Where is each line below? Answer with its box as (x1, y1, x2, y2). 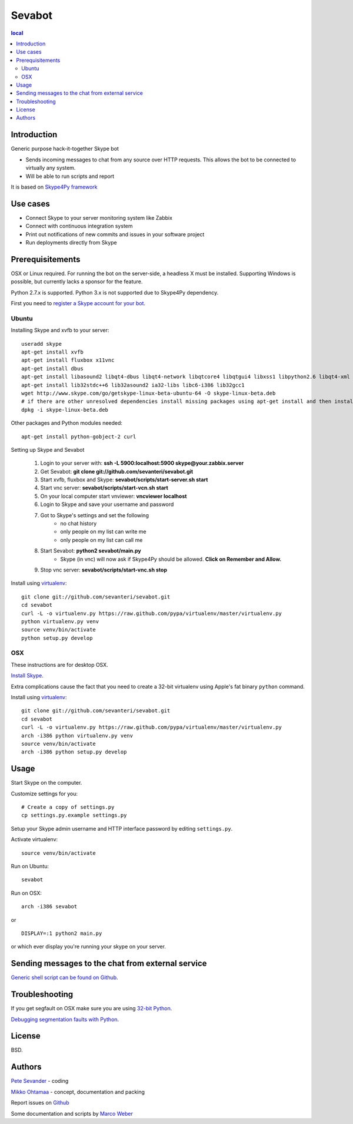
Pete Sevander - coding (11, 1077, 69, 1085)
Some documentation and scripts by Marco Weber (11, 1110, 134, 1117)
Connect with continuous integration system (25, 223, 133, 230)
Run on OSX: (11, 890, 42, 897)
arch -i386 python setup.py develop (21, 749, 127, 755)
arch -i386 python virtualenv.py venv (21, 732, 134, 739)
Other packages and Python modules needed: (11, 419, 123, 427)
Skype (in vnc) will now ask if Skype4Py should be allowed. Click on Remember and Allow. (60, 556, 282, 563)
